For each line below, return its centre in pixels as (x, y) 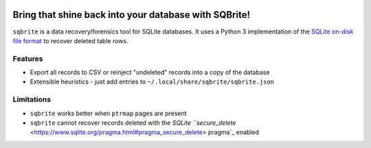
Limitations (32, 99)
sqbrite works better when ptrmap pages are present (108, 113)
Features (28, 58)
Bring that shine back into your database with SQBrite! (132, 15)
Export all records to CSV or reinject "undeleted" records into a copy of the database (150, 73)
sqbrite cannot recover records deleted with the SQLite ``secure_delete (133, 123)
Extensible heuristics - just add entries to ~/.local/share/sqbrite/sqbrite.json (152, 82)
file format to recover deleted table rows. (70, 40)
